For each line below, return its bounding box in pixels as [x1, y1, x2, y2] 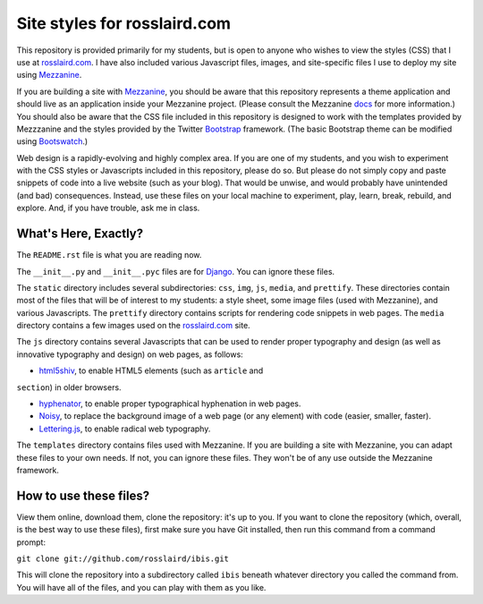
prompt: [16, 537, 47, 548]
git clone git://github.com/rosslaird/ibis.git [16, 554, 230, 564]
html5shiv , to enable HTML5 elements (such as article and [38, 365, 264, 376]
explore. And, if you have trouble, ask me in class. [16, 202, 200, 214]
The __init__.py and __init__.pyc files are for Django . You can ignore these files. [16, 266, 335, 276]
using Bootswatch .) [16, 136, 89, 147]
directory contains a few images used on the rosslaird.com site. [16, 320, 250, 331]
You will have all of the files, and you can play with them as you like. [16, 582, 267, 592]
